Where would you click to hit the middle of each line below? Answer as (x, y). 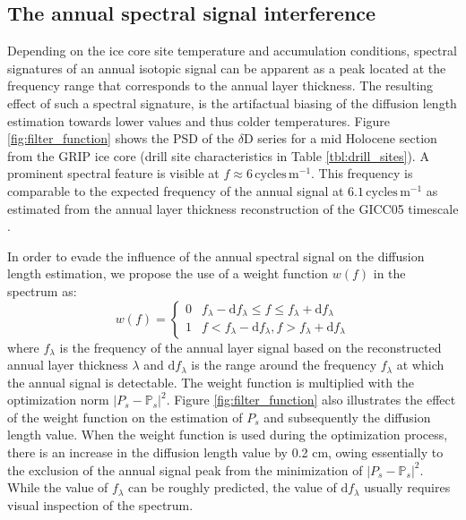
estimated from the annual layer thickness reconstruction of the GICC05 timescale (233, 208)
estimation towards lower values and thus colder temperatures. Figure (199, 120)
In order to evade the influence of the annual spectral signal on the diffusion (216, 256)
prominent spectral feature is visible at (113, 173)
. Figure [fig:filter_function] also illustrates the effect (311, 400)
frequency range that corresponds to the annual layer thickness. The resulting (220, 85)
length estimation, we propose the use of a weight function (168, 273)
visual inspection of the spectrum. (100, 504)
